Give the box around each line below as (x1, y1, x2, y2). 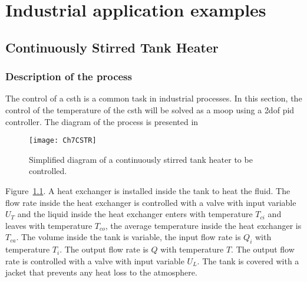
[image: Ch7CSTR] (29, 136, 97, 145)
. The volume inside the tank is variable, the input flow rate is (16, 231, 241, 243)
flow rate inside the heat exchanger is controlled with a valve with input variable (5, 196, 296, 208)
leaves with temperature (5, 219, 93, 231)
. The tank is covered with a (197, 254, 299, 267)
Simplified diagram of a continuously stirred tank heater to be (29, 153, 253, 165)
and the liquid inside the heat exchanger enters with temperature (17, 208, 253, 220)
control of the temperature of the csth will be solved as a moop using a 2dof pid (5, 103, 295, 116)
